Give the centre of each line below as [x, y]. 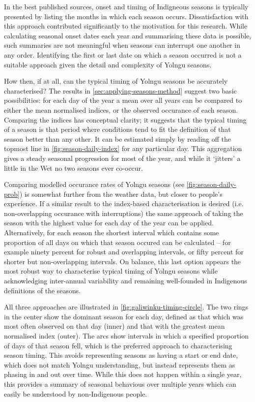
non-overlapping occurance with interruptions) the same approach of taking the [124, 213]
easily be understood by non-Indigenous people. [76, 393]
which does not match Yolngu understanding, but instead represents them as [120, 364]
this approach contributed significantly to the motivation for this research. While [126, 26]
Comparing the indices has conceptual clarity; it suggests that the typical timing [125, 119]
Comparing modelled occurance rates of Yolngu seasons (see [94, 184]
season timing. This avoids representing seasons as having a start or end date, [121, 355]
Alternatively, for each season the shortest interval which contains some [112, 232]
